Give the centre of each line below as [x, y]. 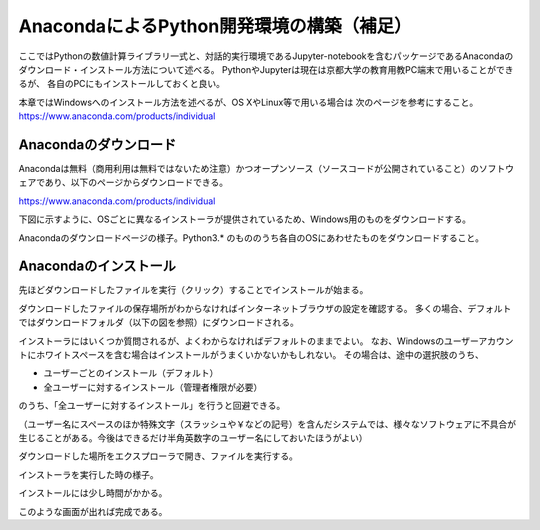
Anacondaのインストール [97, 266]
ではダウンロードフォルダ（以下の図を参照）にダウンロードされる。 [158, 322]
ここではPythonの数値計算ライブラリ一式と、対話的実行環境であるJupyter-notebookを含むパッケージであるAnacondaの [266, 56]
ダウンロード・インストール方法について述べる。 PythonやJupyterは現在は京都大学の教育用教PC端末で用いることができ [266, 69]
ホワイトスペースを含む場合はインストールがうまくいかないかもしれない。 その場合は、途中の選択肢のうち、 [259, 355]
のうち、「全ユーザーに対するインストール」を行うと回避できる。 [152, 406]
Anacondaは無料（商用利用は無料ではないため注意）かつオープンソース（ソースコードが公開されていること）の [249, 169]
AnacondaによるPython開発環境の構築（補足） [215, 26]
